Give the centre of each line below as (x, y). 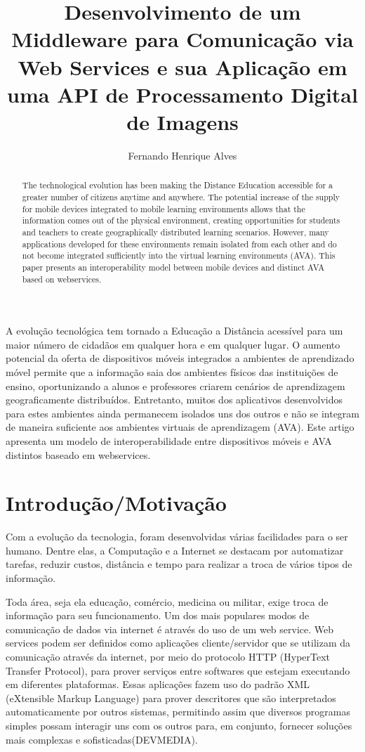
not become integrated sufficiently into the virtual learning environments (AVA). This (179, 255)
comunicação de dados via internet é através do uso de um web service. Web (170, 629)
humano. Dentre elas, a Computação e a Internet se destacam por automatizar (175, 550)
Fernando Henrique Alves (182, 155)
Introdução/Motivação (116, 503)
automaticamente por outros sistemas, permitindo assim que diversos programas (178, 712)
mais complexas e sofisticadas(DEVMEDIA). (102, 739)
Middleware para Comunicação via (182, 39)
